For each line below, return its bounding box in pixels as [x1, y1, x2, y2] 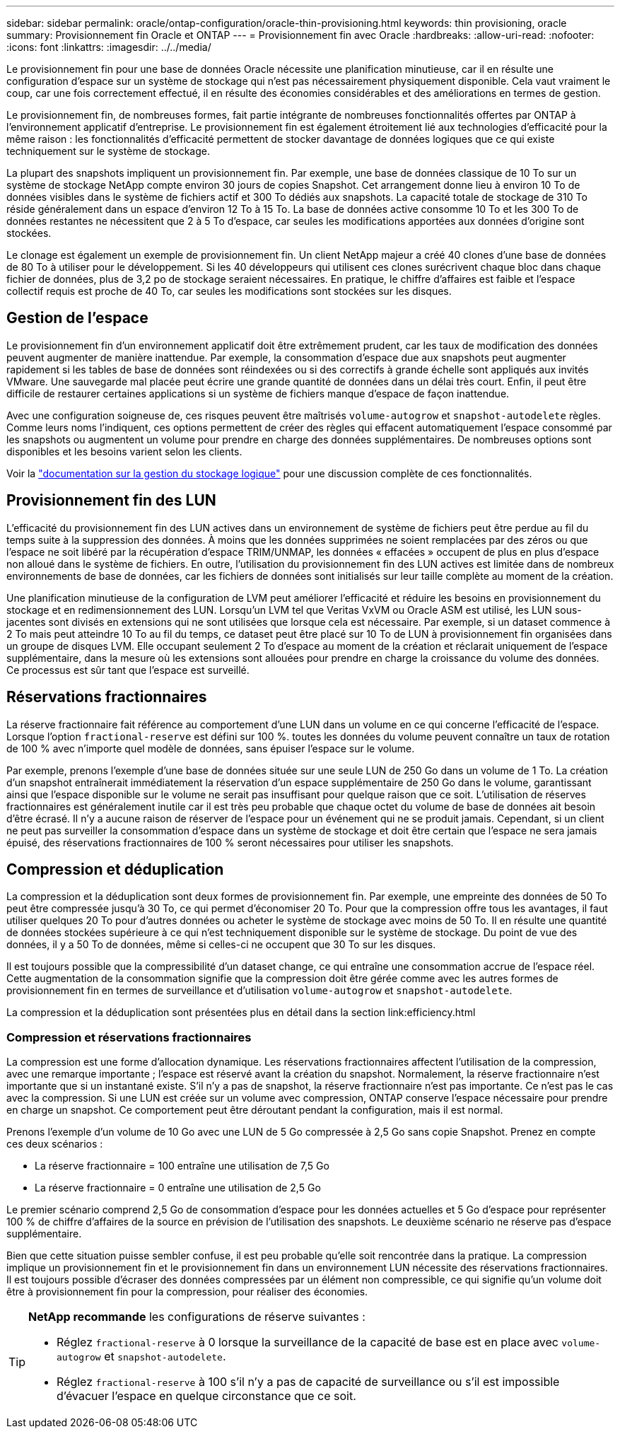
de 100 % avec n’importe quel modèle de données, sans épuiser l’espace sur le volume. [6, 742, 415, 754]
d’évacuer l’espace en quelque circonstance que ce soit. [57, 1389, 356, 1404]
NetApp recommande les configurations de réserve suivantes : [28, 1310, 365, 1324]
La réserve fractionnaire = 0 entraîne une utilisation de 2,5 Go [35, 1182, 321, 1194]
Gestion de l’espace [6, 309, 148, 327]
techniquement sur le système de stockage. [6, 145, 210, 157]
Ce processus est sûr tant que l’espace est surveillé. [6, 663, 250, 676]
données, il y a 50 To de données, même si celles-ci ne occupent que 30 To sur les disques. [6, 938, 436, 951]
